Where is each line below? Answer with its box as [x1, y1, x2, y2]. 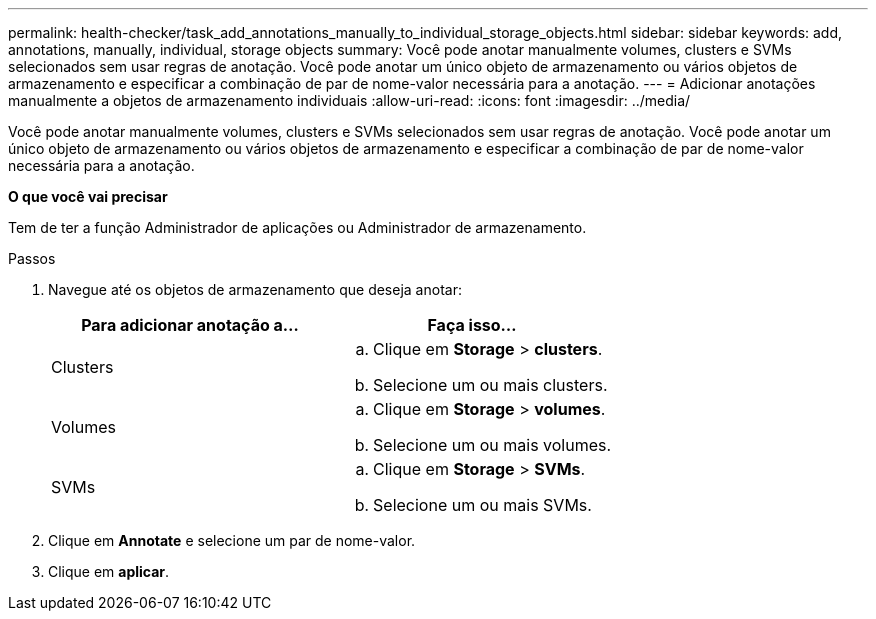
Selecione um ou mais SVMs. [373, 495, 592, 515]
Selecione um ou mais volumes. [373, 435, 612, 455]
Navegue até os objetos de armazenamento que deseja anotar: [48, 281, 462, 298]
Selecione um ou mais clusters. [373, 375, 608, 395]
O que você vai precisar [8, 188, 168, 205]
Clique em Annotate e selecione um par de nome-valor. [48, 532, 416, 549]
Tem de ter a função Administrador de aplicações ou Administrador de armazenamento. [8, 219, 587, 236]
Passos [8, 250, 56, 267]
